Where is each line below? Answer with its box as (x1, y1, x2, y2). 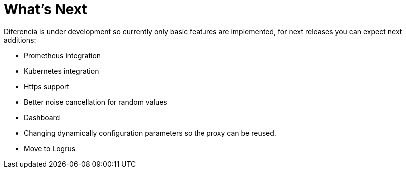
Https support (24, 82, 69, 91)
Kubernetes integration (24, 66, 99, 75)
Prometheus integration (24, 51, 101, 60)
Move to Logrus (24, 144, 76, 153)
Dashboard (24, 113, 60, 122)
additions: (4, 35, 36, 44)
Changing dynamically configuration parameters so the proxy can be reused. (24, 128, 276, 137)
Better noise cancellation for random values (24, 97, 167, 106)
